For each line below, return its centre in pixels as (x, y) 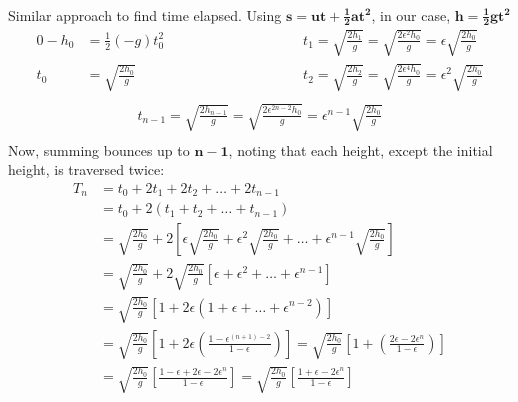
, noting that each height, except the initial (360, 149)
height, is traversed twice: (86, 169)
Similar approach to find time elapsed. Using (145, 14)
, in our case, (411, 14)
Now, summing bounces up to (99, 149)
